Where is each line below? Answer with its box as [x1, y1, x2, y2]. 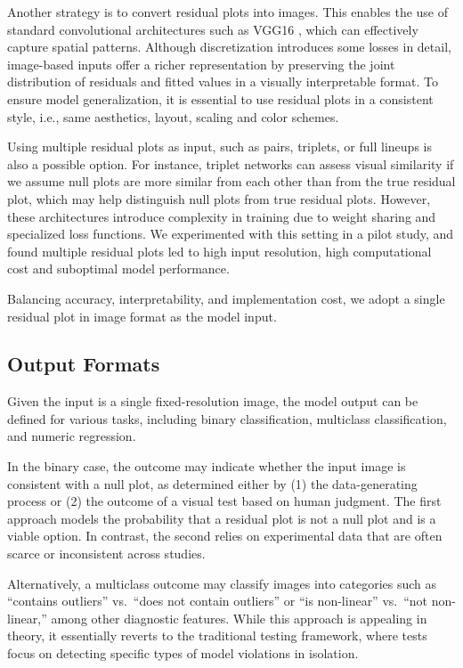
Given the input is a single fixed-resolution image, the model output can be [7, 392, 418, 411]
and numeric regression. [7, 427, 136, 445]
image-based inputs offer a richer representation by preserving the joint [7, 54, 395, 73]
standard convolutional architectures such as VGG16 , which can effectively [7, 20, 418, 38]
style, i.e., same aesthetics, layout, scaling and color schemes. [7, 107, 339, 126]
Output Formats [7, 350, 160, 378]
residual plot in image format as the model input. [7, 306, 277, 325]
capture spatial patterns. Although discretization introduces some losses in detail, [7, 37, 451, 56]
